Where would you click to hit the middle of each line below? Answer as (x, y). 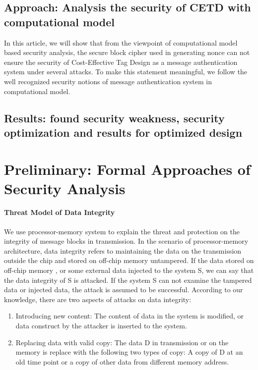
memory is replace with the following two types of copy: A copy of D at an (129, 352)
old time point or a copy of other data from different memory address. (122, 361)
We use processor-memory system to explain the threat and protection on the (122, 231)
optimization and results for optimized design (123, 132)
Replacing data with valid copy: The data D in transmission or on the (122, 342)
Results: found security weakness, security (114, 118)
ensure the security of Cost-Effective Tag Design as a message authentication (121, 62)
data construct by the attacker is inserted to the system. (101, 326)
